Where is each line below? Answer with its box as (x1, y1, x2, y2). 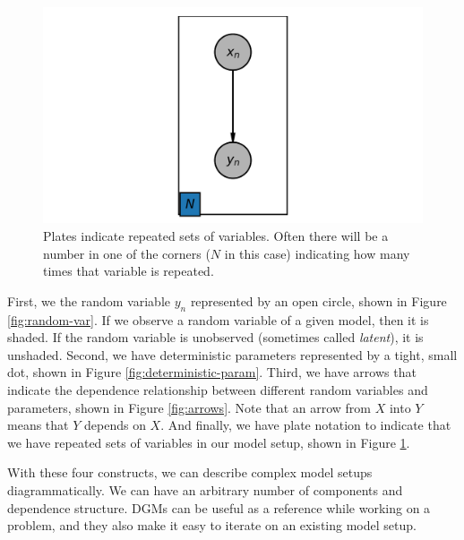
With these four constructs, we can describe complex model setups (7, 463, 373, 482)
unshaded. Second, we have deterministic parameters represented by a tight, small (7, 345, 458, 364)
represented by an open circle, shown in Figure (190, 291, 447, 310)
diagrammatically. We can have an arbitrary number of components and (7, 480, 403, 499)
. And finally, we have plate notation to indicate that (160, 416, 451, 434)
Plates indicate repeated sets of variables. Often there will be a (43, 226, 389, 244)
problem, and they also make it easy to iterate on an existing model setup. (7, 516, 417, 535)
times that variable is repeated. (43, 261, 214, 280)
